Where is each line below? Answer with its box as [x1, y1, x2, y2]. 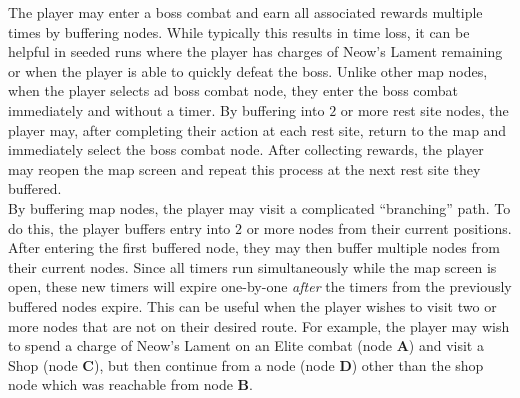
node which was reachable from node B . [8, 374, 253, 395]
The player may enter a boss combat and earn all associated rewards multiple [8, 2, 483, 22]
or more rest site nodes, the [340, 99, 509, 120]
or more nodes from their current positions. [246, 217, 512, 238]
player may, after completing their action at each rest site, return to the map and [8, 119, 507, 140]
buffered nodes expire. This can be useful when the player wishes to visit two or [8, 295, 497, 316]
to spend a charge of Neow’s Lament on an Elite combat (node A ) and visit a [8, 335, 484, 356]
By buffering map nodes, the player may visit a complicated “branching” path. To [8, 197, 511, 218]
